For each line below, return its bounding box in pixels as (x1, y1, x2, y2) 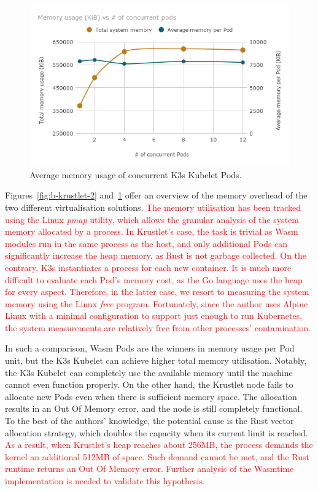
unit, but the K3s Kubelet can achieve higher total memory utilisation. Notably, (5, 354, 307, 367)
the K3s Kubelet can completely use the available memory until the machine (5, 366, 293, 379)
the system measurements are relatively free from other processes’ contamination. (5, 321, 311, 334)
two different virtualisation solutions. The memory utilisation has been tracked (5, 200, 301, 213)
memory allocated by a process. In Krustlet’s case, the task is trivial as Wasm (5, 225, 298, 238)
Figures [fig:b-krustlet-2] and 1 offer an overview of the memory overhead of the (5, 189, 308, 202)
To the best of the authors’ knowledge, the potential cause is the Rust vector (5, 414, 294, 427)
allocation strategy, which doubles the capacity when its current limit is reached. (5, 426, 308, 439)
